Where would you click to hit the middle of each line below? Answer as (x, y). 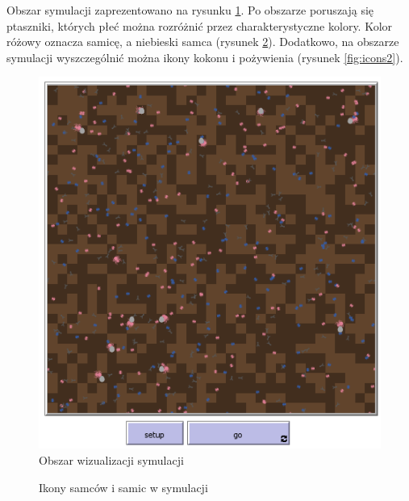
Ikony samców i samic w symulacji (123, 487)
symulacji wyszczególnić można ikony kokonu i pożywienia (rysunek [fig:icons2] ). (205, 57)
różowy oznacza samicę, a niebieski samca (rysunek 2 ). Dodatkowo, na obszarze (203, 42)
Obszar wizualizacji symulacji (111, 459)
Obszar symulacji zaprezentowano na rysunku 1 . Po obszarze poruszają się (190, 10)
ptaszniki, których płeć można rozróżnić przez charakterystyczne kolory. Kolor (200, 25)
